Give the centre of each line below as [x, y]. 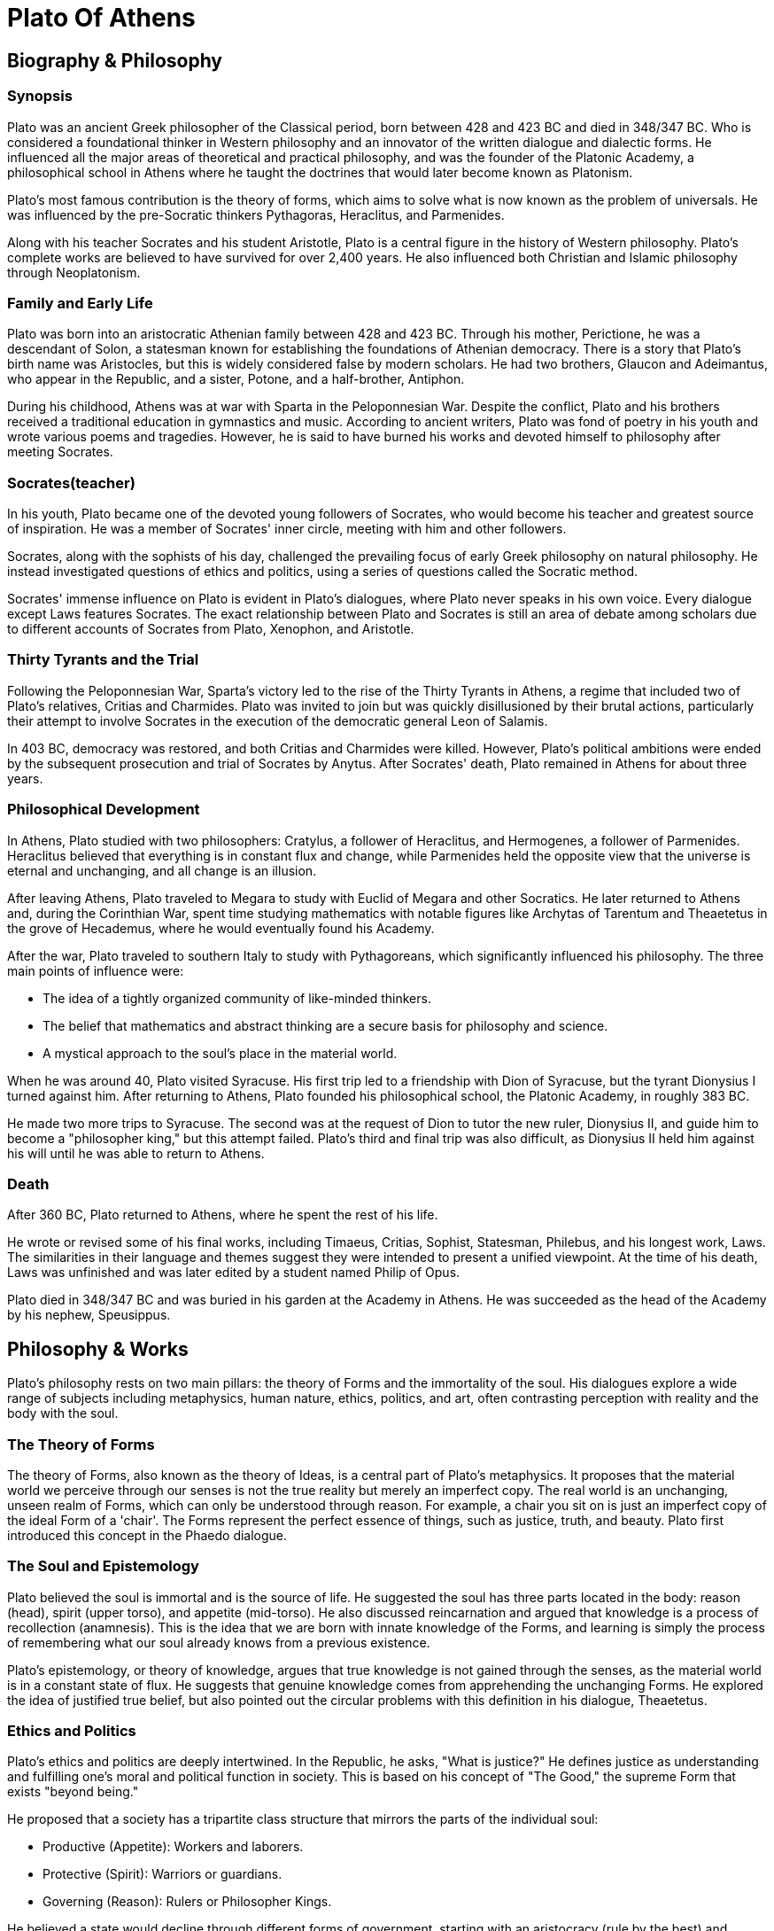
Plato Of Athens [101, 18]
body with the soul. [63, 1413]
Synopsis [40, 96]
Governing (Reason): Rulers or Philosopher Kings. [187, 1902]
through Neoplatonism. [74, 272]
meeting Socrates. [60, 452]
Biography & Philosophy [115, 60]
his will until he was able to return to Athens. [136, 1153]
